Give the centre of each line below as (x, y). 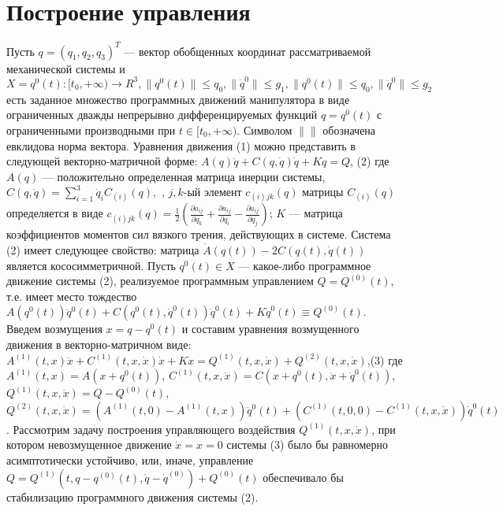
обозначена (349, 130)
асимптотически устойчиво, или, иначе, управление (130, 460)
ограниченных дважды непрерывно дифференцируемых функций (162, 115)
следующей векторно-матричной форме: (102, 161)
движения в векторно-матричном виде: (99, 344)
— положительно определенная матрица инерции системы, (184, 176)
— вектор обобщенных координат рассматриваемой (248, 51)
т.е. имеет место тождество (72, 296)
